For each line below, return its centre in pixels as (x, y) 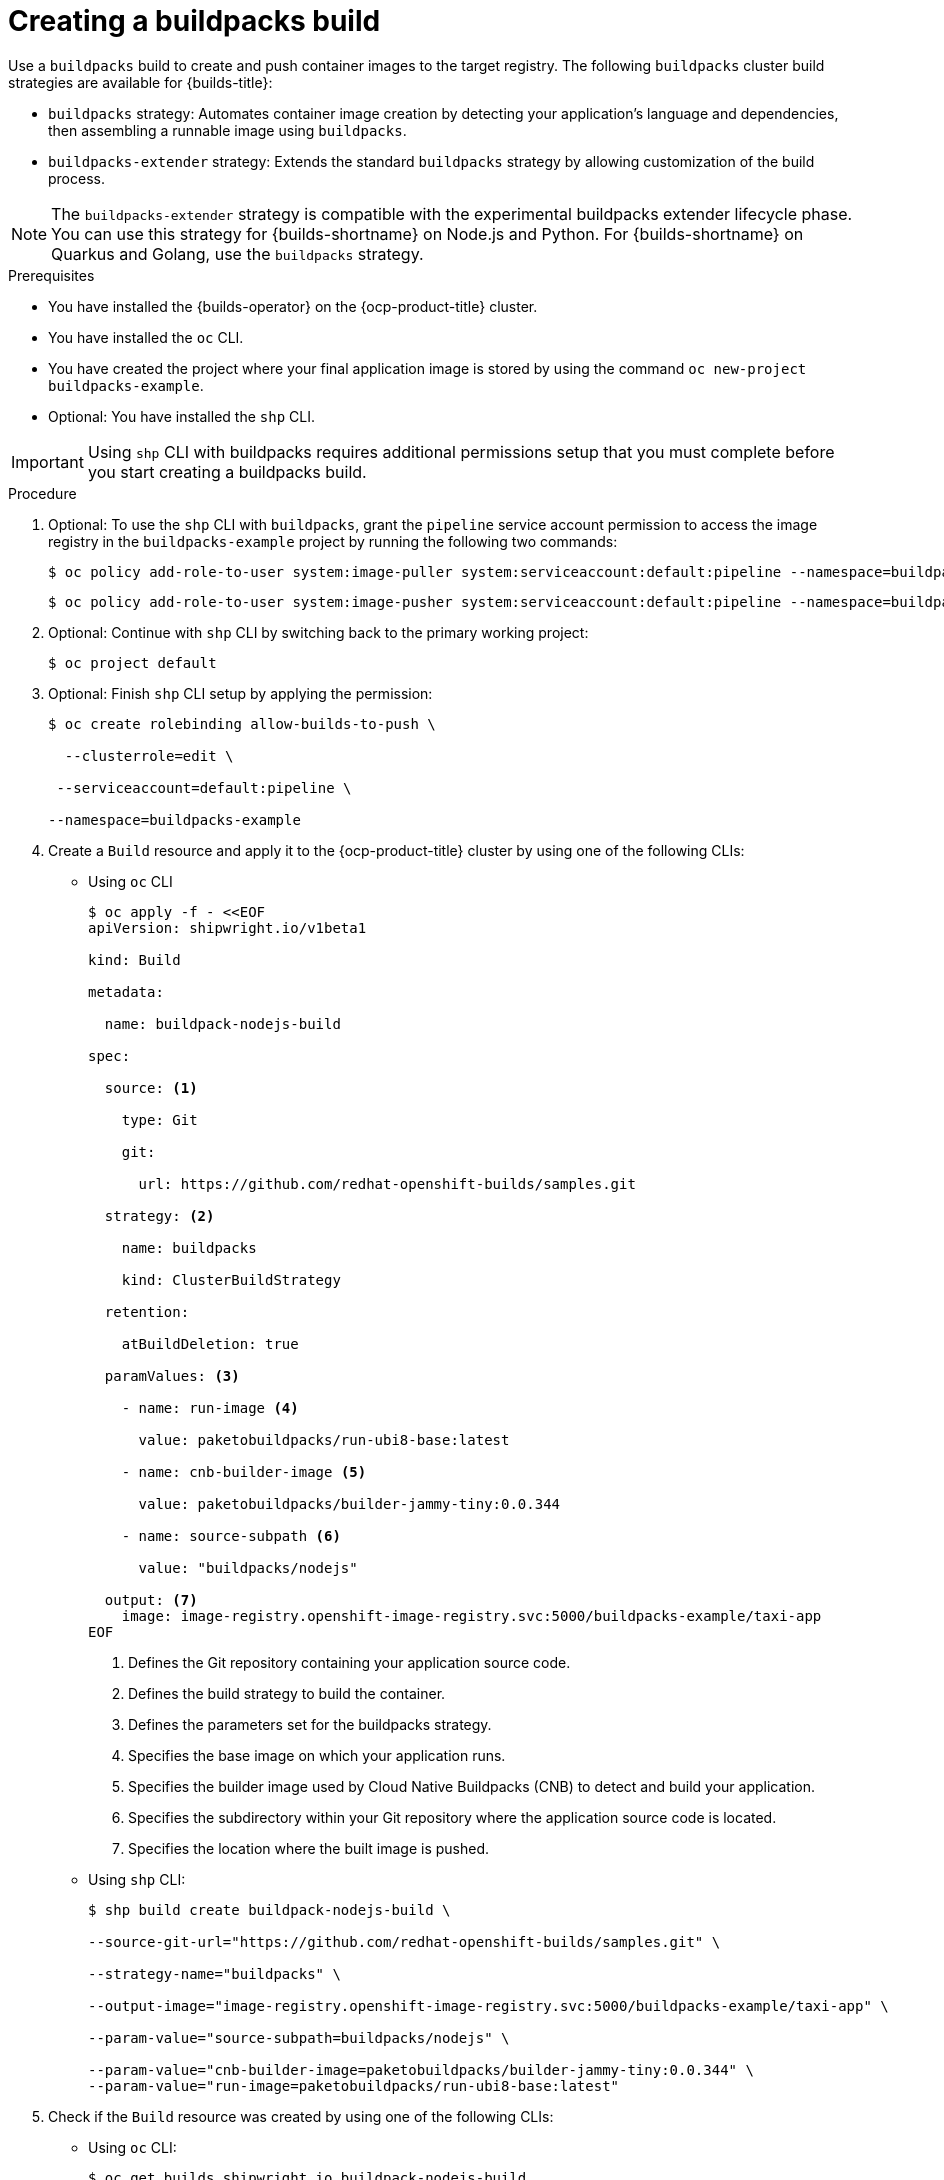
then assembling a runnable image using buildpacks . (227, 130)
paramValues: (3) (172, 1375)
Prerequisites (51, 275)
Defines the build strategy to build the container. (287, 1693)
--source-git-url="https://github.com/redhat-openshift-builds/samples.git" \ (404, 1941)
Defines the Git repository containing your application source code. (349, 1662)
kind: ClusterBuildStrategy (231, 1279)
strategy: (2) (159, 1215)
